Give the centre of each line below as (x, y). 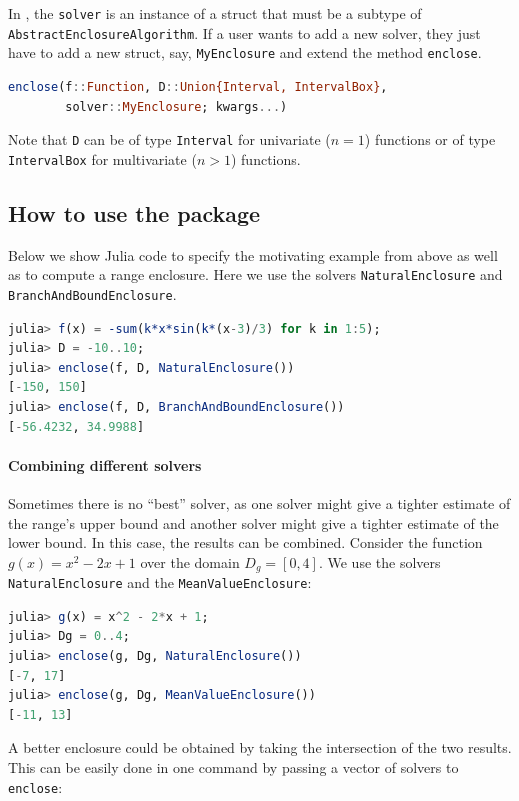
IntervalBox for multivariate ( (102, 158)
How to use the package (134, 212)
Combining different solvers (105, 464)
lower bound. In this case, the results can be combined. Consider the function (245, 542)
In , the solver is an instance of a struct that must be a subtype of (215, 13)
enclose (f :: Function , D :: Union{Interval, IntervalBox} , (198, 86)
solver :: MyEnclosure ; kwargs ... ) (176, 106)
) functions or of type (430, 139)
